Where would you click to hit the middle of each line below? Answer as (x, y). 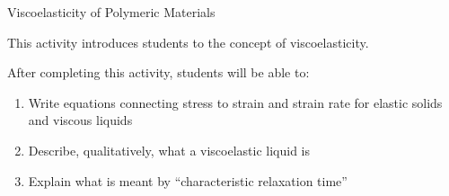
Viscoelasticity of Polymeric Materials (111, 12)
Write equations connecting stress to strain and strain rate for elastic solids (235, 102)
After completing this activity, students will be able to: (158, 72)
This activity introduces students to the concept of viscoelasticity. (188, 42)
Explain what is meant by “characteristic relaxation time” (188, 180)
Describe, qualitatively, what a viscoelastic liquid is (169, 150)
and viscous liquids (80, 120)
